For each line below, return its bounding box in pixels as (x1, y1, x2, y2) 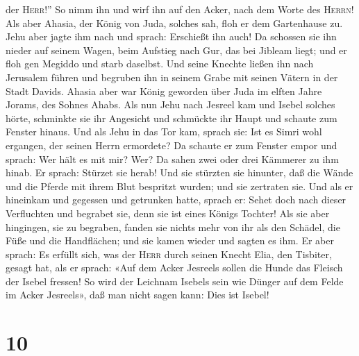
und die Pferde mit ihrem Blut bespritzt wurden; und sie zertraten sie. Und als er (6, 178, 353, 193)
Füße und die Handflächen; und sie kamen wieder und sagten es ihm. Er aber (6, 233, 334, 248)
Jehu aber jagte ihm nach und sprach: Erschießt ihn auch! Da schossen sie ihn (6, 29, 337, 44)
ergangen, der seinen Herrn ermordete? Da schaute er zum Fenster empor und (6, 137, 337, 152)
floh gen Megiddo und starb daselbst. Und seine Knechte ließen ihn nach (6, 56, 314, 71)
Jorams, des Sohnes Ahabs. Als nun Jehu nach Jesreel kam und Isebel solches (6, 97, 335, 112)
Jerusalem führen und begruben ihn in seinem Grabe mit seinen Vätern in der (6, 69, 338, 84)
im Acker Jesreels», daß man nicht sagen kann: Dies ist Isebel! (6, 287, 269, 302)
